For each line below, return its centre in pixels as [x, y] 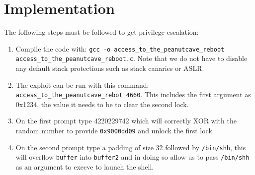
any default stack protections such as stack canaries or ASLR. [110, 68]
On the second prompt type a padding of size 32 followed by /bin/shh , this [131, 147]
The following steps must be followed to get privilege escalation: [101, 32]
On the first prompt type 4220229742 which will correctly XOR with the [126, 121]
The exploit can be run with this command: [82, 85]
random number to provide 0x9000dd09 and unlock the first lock [114, 131]
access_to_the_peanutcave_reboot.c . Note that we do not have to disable [131, 58]
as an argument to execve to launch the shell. [85, 167]
